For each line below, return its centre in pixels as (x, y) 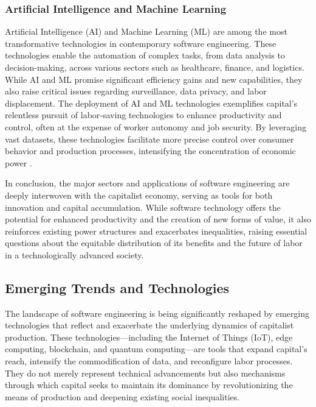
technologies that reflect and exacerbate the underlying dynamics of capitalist (149, 325)
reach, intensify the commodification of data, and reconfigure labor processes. (149, 361)
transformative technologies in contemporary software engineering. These (141, 43)
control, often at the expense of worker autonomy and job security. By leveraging (156, 126)
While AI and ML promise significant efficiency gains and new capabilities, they (154, 79)
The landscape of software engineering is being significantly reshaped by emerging (157, 313)
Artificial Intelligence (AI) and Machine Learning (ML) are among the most (146, 31)
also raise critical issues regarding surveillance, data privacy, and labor (136, 91)
